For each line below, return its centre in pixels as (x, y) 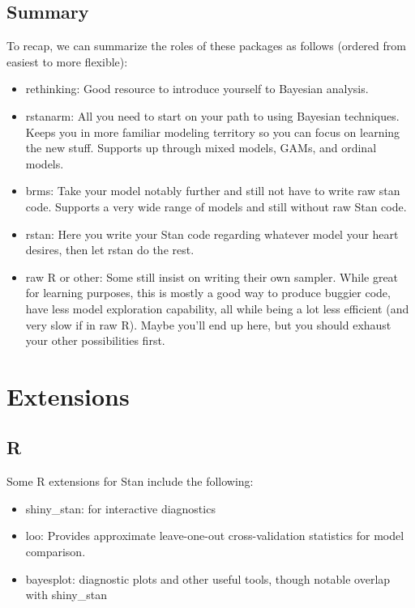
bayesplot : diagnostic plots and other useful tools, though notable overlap (208, 578)
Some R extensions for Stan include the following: (130, 481)
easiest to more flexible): (67, 61)
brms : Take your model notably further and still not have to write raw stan (213, 191)
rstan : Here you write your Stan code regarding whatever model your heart (212, 234)
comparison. (56, 552)
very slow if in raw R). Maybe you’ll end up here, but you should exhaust (208, 324)
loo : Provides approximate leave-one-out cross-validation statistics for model (215, 536)
